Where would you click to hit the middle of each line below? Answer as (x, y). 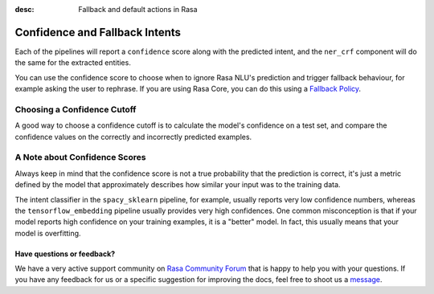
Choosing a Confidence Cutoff (76, 109)
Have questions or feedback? (65, 254)
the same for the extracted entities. (73, 63)
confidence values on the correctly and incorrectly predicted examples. (133, 137)
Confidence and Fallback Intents (98, 32)
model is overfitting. (48, 233)
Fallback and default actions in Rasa (138, 9)
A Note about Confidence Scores (80, 157)
